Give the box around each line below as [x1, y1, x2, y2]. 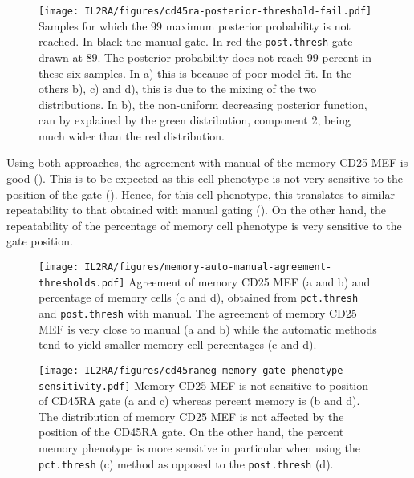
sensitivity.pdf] [39, 380, 131, 392]
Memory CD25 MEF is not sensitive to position [134, 376, 369, 393]
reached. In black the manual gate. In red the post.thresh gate [39, 33, 353, 50]
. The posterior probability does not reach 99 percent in [97, 48, 371, 65]
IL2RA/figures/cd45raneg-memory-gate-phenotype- [84, 364, 349, 376]
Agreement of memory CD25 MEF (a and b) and [128, 273, 371, 290]
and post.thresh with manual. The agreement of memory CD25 [39, 305, 357, 321]
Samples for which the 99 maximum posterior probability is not [39, 17, 351, 34]
